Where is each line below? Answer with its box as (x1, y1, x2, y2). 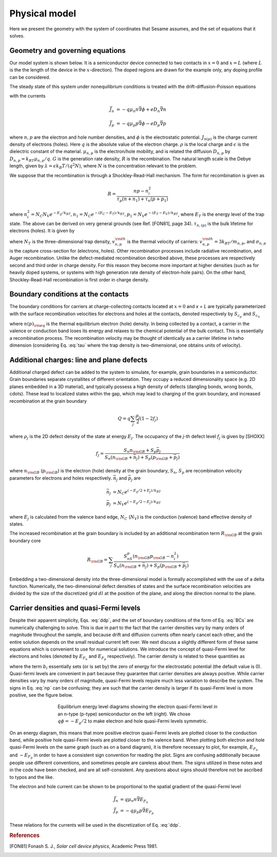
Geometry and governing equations (9, 46, 126, 55)
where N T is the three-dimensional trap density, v (9, 239, 115, 246)
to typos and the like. (9, 774, 54, 780)
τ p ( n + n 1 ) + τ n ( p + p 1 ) (116, 196, 169, 203)
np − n (133, 188, 149, 194)
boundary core (9, 537, 41, 544)
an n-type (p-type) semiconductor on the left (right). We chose (57, 711, 191, 717)
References (9, 832, 40, 839)
